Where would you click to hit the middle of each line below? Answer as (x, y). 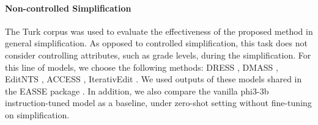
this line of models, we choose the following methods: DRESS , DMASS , (142, 67)
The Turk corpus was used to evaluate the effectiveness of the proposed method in (159, 31)
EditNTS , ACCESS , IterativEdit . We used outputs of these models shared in (153, 79)
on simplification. (37, 114)
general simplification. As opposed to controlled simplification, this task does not (156, 43)
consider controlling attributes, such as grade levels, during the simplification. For (158, 55)
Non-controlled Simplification (68, 8)
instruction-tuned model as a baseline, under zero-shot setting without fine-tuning (158, 103)
